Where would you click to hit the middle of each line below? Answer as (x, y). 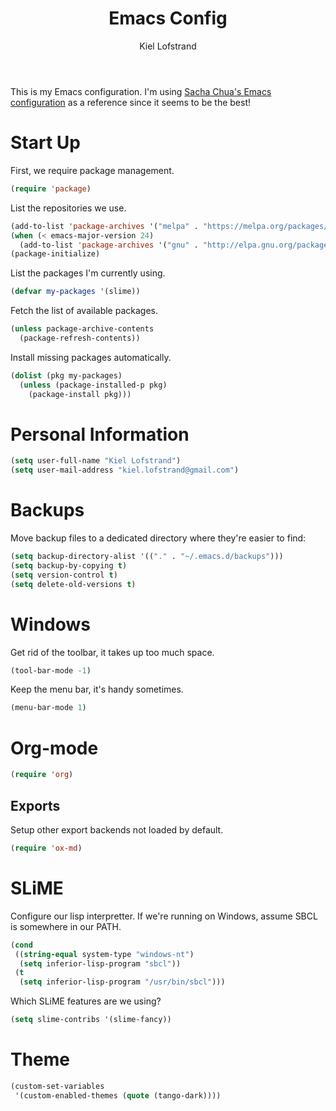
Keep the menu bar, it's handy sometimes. (97, 689)
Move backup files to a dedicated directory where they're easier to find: (158, 538)
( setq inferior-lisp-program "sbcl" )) (100, 963)
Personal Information (100, 434)
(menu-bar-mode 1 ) (48, 708)
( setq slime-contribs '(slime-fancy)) (91, 1020)
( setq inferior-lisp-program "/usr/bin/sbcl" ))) (122, 982)
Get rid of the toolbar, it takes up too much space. (112, 652)
